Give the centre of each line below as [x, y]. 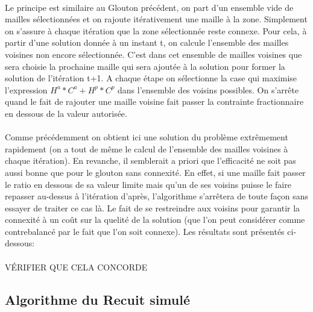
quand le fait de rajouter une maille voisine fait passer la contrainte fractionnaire [154, 101]
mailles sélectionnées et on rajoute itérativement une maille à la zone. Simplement [156, 19]
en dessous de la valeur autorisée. [66, 113]
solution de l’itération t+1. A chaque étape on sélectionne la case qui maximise [151, 78]
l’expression [26, 89]
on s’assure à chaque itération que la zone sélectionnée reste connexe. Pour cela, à [156, 30]
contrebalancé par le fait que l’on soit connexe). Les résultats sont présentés [145, 231]
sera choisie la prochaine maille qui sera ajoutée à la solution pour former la [145, 66]
